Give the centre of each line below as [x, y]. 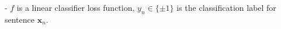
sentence [20, 19]
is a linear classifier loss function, [76, 7]
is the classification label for [226, 7]
